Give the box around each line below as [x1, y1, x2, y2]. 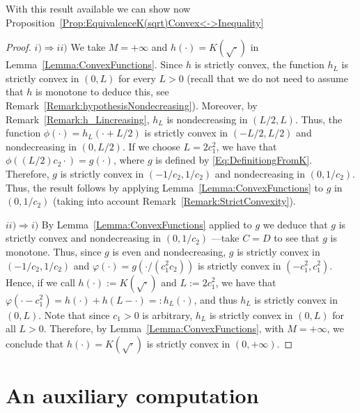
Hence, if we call [6, 274, 75, 289]
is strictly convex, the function [194, 57, 324, 72]
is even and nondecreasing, [112, 244, 226, 258]
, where [113, 153, 145, 167]
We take [70, 40, 106, 54]
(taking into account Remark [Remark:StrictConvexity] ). [53, 194, 296, 208]
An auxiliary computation [6, 380, 259, 409]
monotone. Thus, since [6, 244, 102, 258]
